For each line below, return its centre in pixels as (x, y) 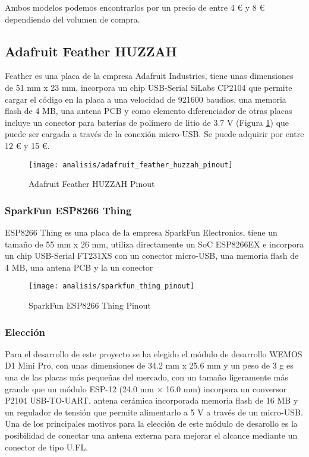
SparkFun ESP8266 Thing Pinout (90, 305)
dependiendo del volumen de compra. (72, 19)
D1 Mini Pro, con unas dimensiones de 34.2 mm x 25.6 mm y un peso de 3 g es (149, 365)
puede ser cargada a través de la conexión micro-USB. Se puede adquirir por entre (154, 134)
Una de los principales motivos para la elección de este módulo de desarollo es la (151, 423)
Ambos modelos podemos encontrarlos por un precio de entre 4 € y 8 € (135, 7)
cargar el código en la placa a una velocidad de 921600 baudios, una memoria (146, 99)
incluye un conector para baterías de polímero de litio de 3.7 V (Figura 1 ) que (147, 122)
